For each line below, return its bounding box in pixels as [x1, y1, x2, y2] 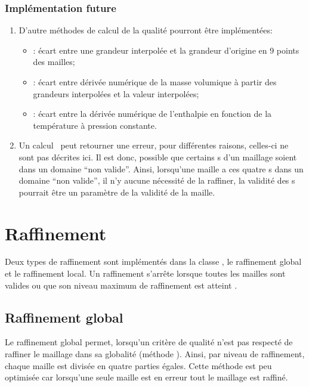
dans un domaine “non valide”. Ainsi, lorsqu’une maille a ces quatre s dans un [18, 162, 304, 175]
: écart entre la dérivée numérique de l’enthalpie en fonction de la [33, 107, 272, 120]
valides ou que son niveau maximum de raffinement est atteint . [5, 278, 237, 291]
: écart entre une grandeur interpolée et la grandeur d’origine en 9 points [33, 44, 299, 56]
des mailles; [33, 55, 75, 68]
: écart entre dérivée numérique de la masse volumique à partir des [33, 76, 277, 88]
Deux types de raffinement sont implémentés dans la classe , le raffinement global [5, 255, 302, 268]
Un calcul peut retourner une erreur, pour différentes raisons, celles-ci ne [18, 139, 289, 151]
